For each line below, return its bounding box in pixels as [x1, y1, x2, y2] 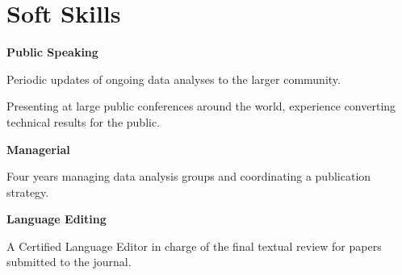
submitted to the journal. [6, 253, 132, 270]
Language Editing [6, 210, 107, 227]
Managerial [6, 140, 70, 157]
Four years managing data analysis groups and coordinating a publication [6, 168, 371, 185]
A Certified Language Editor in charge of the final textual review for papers [6, 237, 382, 254]
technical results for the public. [6, 113, 161, 130]
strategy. [6, 183, 49, 200]
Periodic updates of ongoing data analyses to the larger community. [6, 70, 341, 87]
